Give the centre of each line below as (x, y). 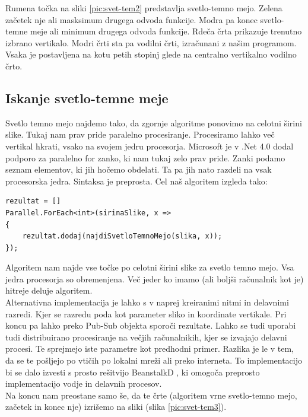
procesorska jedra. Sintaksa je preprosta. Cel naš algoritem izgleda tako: (136, 181)
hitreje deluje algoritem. (49, 290)
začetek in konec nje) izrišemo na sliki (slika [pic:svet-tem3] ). (116, 407)
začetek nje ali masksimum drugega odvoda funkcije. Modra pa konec (131, 19)
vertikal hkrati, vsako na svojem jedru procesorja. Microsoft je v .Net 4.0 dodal (150, 146)
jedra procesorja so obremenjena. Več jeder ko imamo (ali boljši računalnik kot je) (155, 278)
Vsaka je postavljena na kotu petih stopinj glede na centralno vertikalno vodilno (151, 54)
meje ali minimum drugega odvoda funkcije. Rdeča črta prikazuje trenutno (166, 31)
